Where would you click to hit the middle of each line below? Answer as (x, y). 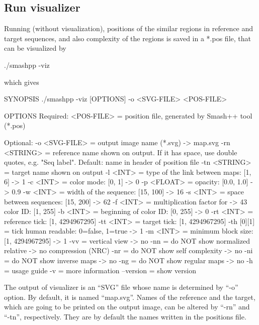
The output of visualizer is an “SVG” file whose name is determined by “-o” (121, 287)
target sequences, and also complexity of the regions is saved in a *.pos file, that (127, 38)
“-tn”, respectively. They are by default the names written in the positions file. (125, 317)
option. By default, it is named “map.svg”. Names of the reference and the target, (130, 297)
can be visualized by (35, 48)
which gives (22, 82)
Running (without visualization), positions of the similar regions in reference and (129, 28)
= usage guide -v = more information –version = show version (100, 270)
